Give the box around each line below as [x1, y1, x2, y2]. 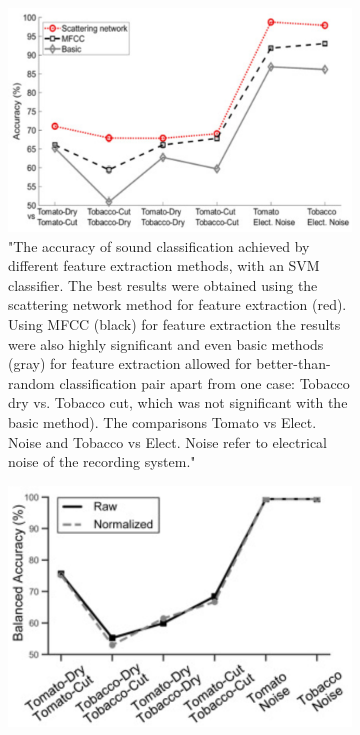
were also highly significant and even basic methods [8, 333, 324, 354]
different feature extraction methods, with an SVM [8, 255, 320, 276]
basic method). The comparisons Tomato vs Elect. [8, 411, 317, 432]
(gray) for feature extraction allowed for [8, 353, 252, 374]
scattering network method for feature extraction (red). [8, 294, 347, 315]
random [8, 372, 55, 393]
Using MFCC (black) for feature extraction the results [8, 314, 341, 334]
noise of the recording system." [8, 451, 196, 472]
